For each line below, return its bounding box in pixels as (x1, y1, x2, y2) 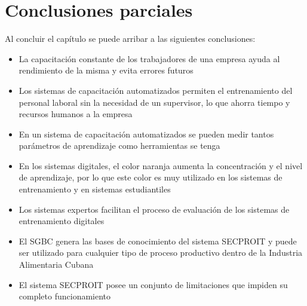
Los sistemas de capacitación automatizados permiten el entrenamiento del (19, 84, 293, 96)
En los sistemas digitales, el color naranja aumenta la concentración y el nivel (19, 159, 303, 172)
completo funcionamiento (19, 290, 111, 302)
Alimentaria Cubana (19, 258, 94, 271)
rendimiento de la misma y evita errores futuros (19, 64, 194, 76)
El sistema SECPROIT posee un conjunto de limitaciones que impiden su (19, 278, 288, 290)
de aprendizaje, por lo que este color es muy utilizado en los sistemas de (19, 171, 283, 183)
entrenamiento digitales (19, 215, 105, 227)
